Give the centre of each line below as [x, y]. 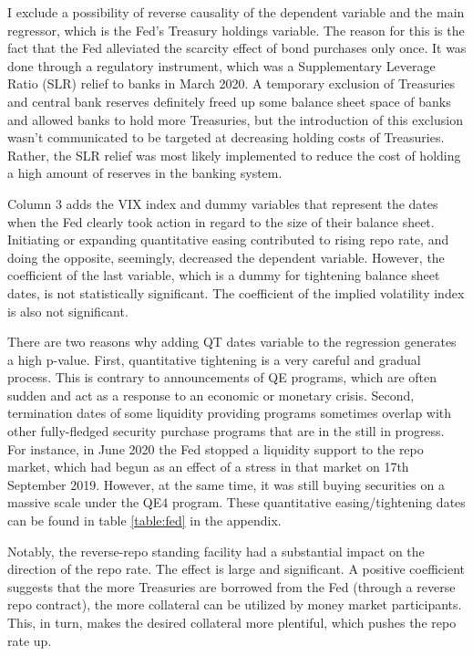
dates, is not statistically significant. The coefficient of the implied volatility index [236, 292]
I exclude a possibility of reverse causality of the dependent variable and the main [236, 12]
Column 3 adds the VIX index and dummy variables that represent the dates [223, 203]
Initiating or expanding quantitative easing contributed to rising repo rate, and [228, 239]
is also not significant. [68, 311]
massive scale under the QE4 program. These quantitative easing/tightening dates [236, 502]
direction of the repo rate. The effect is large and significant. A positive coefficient [236, 569]
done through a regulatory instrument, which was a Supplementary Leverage [221, 65]
